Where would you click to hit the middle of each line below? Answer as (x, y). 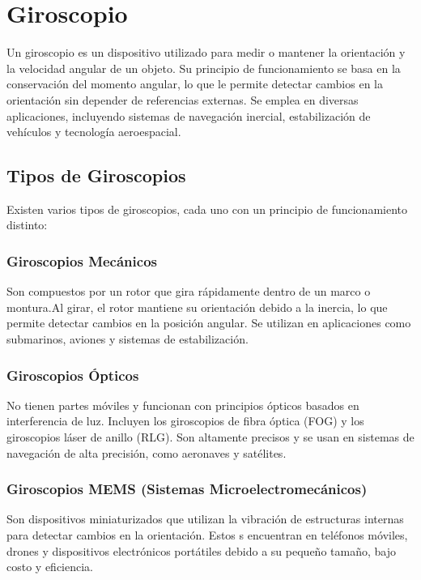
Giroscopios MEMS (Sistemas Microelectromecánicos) (187, 489)
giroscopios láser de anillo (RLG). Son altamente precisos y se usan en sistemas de (210, 437)
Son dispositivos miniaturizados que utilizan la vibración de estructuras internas (205, 519)
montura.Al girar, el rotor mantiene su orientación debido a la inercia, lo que (197, 307)
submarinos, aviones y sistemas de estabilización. (128, 339)
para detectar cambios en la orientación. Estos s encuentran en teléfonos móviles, (207, 535)
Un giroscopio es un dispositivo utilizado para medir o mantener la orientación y (206, 52)
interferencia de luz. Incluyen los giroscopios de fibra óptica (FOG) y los (185, 421)
